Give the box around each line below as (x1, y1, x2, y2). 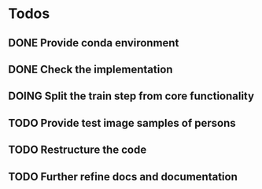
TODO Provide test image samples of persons (8, 116, 236, 130)
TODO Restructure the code (8, 143, 147, 157)
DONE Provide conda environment (8, 36, 179, 50)
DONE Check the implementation (8, 62, 173, 76)
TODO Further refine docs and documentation (8, 170, 238, 183)
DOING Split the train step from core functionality (8, 90, 254, 103)
